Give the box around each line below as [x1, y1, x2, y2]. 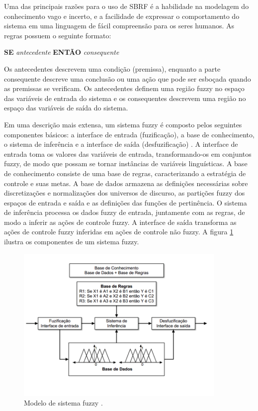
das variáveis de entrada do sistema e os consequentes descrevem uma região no [4, 93, 246, 103]
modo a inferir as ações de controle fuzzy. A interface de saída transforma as [4, 216, 237, 227]
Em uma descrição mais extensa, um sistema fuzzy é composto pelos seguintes [4, 119, 242, 129]
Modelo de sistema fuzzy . [24, 398, 103, 408]
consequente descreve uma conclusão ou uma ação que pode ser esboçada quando [4, 73, 251, 84]
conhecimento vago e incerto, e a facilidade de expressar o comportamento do [4, 10, 240, 21]
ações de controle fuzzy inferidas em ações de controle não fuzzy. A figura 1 [4, 226, 234, 237]
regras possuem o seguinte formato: [4, 30, 111, 40]
